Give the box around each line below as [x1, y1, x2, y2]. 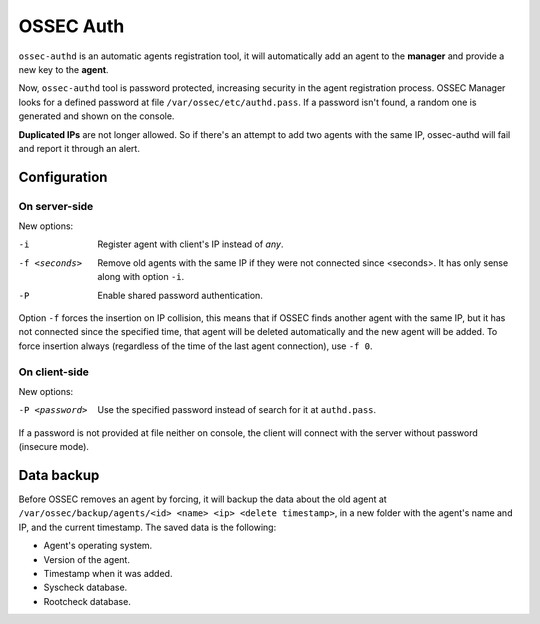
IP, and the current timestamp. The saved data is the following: [18, 521, 277, 533]
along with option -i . [97, 271, 185, 283]
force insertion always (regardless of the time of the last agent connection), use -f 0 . [18, 340, 373, 352]
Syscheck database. [43, 581, 128, 594]
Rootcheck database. [43, 595, 132, 607]
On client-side [18, 365, 90, 379]
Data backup [18, 466, 100, 484]
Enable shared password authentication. [97, 289, 264, 301]
